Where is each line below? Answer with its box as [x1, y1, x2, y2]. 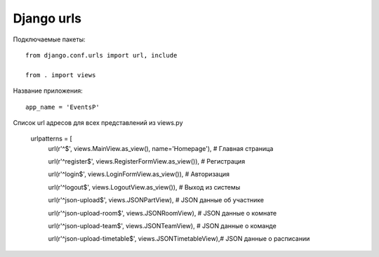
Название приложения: [13, 86, 84, 95]
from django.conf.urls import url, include [25, 51, 178, 59]
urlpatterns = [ [30, 134, 73, 143]
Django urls [13, 11, 82, 26]
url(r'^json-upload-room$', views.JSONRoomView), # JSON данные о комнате [48, 209, 277, 217]
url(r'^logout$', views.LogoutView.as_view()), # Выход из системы [48, 183, 241, 191]
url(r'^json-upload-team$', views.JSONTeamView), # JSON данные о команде [48, 222, 277, 230]
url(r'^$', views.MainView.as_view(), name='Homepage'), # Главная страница [48, 144, 274, 152]
